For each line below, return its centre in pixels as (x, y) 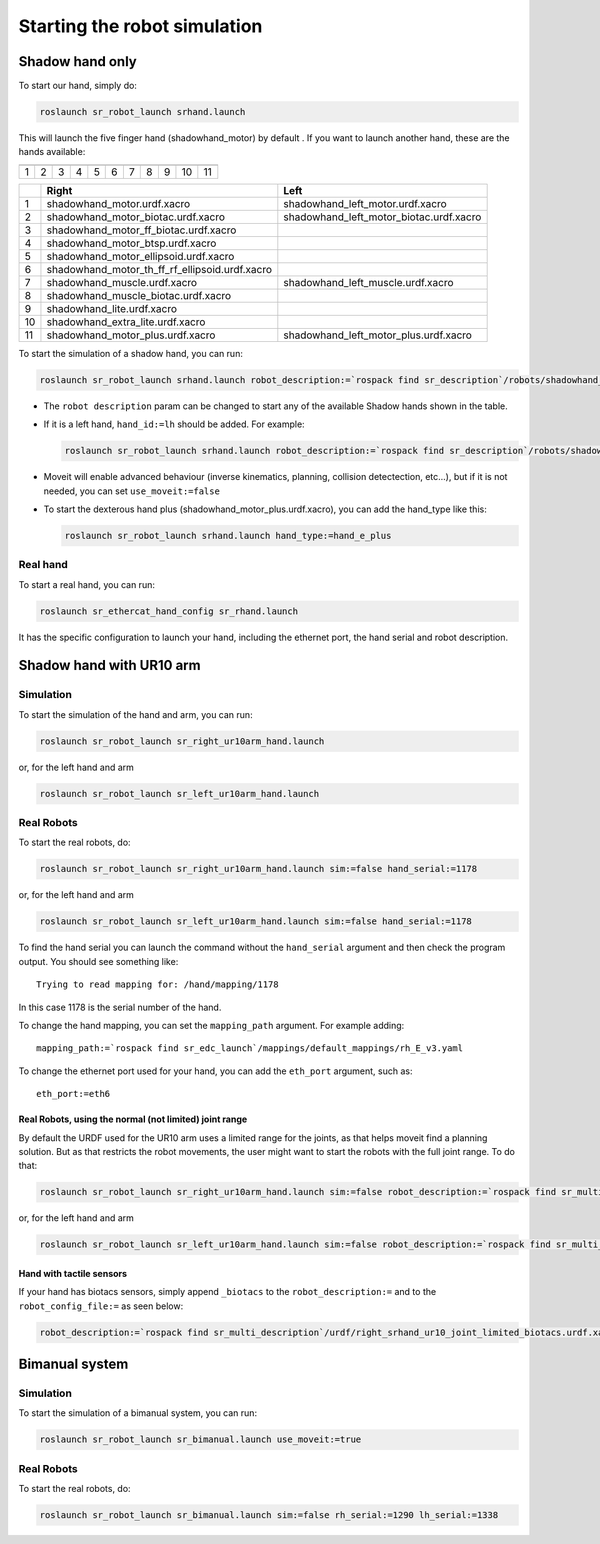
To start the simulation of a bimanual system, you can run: (138, 1413)
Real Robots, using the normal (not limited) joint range (133, 1119)
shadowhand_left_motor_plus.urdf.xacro (377, 335)
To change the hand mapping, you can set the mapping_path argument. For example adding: (211, 1025)
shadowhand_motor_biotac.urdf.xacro (135, 217)
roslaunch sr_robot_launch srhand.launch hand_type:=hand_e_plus (228, 535)
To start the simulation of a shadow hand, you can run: (131, 353)
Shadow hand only (77, 61)
